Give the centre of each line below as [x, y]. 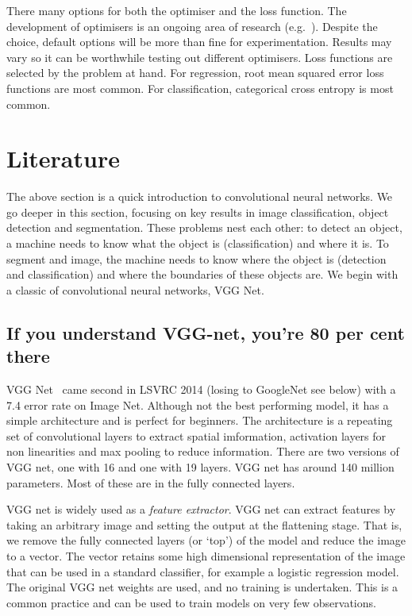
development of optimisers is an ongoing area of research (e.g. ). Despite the [192, 26]
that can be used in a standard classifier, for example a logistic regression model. [203, 571]
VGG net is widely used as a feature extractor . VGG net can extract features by [201, 509]
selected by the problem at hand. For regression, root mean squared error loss [195, 73]
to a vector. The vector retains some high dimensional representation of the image [206, 555]
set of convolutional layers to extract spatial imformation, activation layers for [196, 435]
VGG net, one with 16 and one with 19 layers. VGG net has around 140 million [200, 467]
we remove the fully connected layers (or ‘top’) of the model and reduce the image [206, 540]
